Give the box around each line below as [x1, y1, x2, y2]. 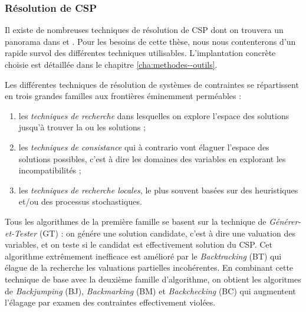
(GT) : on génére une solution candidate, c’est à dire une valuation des [39, 226, 295, 239]
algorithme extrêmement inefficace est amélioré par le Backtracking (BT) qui [5, 249, 282, 262]
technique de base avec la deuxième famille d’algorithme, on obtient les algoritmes [5, 272, 301, 285]
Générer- [269, 215, 301, 227]
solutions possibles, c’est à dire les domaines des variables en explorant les [18, 152, 286, 165]
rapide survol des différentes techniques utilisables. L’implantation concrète [5, 47, 276, 59]
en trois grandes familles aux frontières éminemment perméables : [5, 90, 242, 102]
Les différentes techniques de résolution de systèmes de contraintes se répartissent [5, 78, 299, 90]
